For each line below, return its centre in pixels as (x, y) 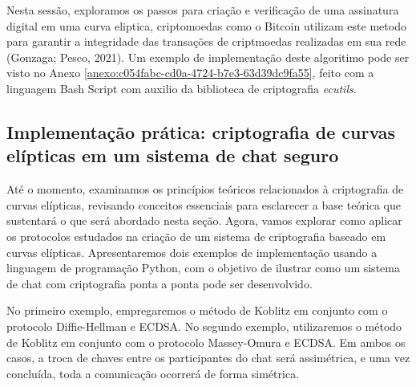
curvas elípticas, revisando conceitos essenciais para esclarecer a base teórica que (204, 204)
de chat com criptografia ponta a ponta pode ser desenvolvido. (160, 283)
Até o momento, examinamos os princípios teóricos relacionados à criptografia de (205, 189)
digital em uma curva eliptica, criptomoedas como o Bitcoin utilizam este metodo (206, 25)
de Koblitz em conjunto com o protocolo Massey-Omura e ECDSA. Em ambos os (206, 342)
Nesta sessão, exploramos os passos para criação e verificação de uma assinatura (203, 10)
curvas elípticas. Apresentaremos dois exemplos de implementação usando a (192, 252)
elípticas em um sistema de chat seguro (173, 155)
